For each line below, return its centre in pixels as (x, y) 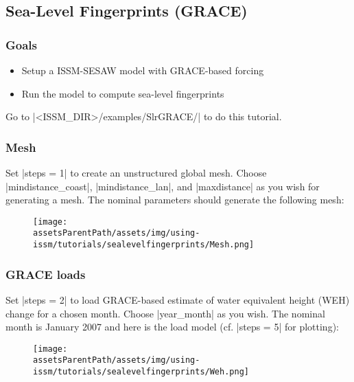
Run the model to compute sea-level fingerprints (123, 93)
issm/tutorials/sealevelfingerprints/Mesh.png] (144, 245)
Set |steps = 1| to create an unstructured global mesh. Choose (136, 172)
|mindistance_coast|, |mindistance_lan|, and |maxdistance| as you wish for (163, 186)
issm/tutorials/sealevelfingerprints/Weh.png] (141, 372)
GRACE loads (46, 274)
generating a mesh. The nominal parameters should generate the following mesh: (175, 200)
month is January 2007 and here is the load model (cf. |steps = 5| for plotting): (172, 327)
